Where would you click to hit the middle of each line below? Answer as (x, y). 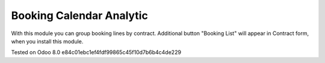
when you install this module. (47, 41)
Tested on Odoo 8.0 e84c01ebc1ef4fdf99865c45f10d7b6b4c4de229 (96, 52)
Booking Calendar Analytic (80, 15)
